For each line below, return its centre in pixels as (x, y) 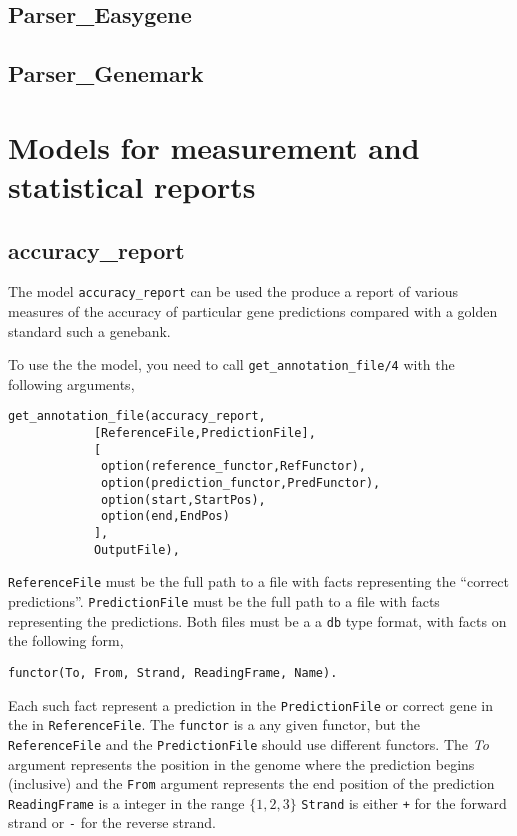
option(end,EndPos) (165, 516)
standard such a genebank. (89, 330)
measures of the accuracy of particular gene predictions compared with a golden (253, 310)
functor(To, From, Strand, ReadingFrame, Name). (173, 672)
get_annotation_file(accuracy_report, (137, 416)
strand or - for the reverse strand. (112, 822)
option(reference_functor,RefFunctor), (233, 466)
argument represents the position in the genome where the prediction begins (241, 763)
